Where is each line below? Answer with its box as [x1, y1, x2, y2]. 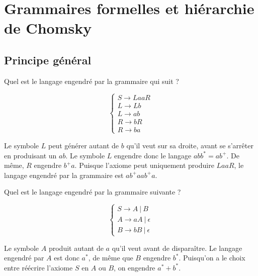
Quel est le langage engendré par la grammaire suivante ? [4, 187, 181, 197]
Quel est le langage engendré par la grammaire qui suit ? [4, 75, 179, 86]
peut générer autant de [48, 140, 119, 150]
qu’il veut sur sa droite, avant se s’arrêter [126, 140, 253, 150]
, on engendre [114, 262, 155, 272]
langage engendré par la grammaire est [4, 169, 124, 180]
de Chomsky [4, 18, 92, 38]
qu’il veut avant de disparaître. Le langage [112, 242, 242, 253]
